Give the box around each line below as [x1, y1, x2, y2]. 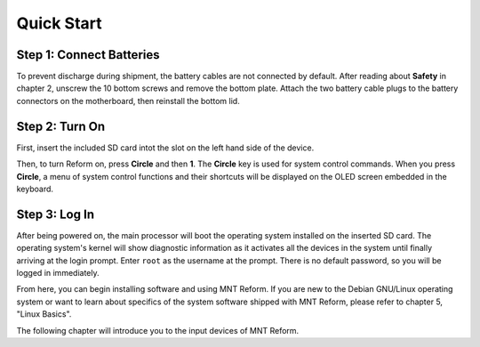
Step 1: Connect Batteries [16, 47, 160, 62]
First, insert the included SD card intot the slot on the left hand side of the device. [16, 142, 315, 153]
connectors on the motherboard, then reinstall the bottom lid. [16, 95, 240, 106]
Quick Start [16, 13, 102, 33]
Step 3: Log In [16, 206, 95, 222]
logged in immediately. [16, 268, 100, 278]
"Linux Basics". [16, 309, 72, 319]
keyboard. [16, 183, 53, 194]
